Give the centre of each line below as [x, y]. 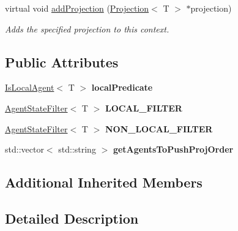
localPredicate [122, 87]
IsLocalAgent [30, 87]
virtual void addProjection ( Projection [77, 8]
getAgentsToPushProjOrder [173, 149]
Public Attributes [62, 62]
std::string [77, 149]
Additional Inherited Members [104, 182]
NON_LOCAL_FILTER [159, 128]
